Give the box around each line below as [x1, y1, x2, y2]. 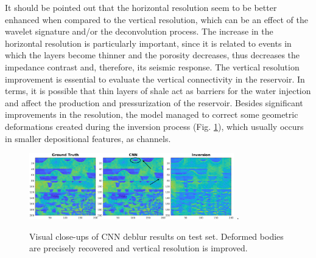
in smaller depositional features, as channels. [5, 132, 171, 144]
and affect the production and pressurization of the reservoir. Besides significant [5, 96, 303, 109]
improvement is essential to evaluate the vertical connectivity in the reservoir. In [5, 72, 305, 85]
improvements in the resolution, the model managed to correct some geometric [5, 108, 298, 121]
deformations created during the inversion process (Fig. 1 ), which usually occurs [5, 120, 304, 132]
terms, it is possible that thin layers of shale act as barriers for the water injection [5, 84, 311, 97]
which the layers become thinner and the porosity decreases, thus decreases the [5, 49, 300, 61]
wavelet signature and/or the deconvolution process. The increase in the [5, 25, 273, 38]
